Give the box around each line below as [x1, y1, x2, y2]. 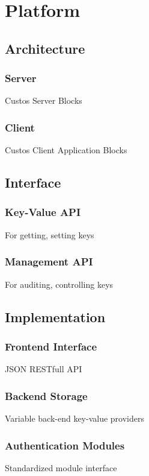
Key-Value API [5, 205, 81, 220]
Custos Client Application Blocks [5, 144, 127, 156]
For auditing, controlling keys [5, 278, 114, 290]
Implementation [5, 307, 106, 326]
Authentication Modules [5, 437, 125, 452]
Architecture [5, 39, 85, 57]
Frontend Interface [5, 338, 97, 354]
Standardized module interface [5, 461, 117, 474]
